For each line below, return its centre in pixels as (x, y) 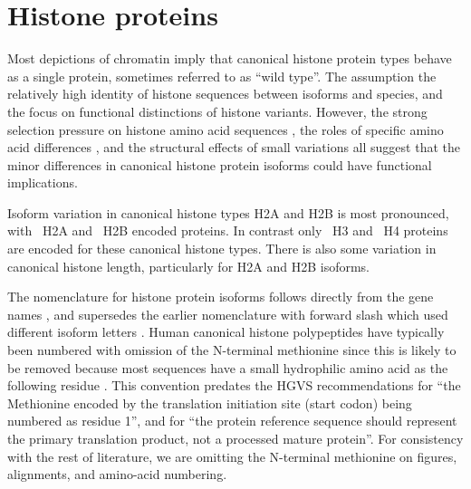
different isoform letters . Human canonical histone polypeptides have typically (226, 332)
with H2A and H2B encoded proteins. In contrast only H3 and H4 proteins (228, 230)
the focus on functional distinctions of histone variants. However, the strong (217, 111)
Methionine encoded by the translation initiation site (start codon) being (210, 403)
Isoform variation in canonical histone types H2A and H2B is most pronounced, (228, 212)
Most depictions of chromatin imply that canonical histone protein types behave (230, 58)
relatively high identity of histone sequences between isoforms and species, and (225, 94)
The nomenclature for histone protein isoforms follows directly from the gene (221, 297)
